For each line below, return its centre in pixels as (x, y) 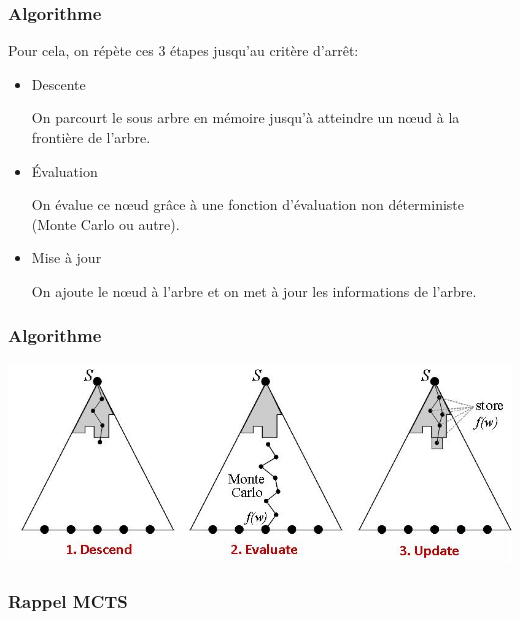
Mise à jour (66, 257)
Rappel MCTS (68, 600)
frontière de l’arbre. (91, 137)
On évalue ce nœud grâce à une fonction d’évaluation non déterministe (248, 204)
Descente (58, 83)
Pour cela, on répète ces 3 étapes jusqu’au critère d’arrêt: (183, 50)
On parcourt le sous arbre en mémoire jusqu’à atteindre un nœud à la (245, 117)
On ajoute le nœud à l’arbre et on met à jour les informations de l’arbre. (254, 290)
